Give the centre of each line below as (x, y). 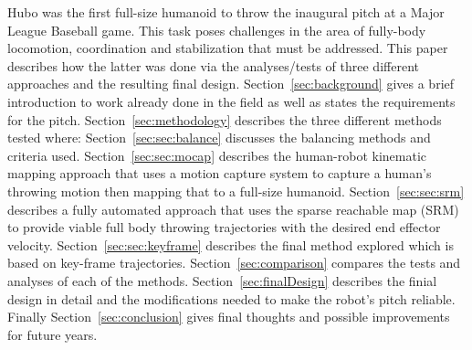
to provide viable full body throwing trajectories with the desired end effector (224, 227)
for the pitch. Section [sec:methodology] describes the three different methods (225, 119)
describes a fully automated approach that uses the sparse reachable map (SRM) (233, 209)
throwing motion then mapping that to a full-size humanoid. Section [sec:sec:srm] (236, 191)
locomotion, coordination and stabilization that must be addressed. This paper (228, 48)
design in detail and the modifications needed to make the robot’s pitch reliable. (231, 298)
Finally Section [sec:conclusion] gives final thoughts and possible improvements (229, 317)
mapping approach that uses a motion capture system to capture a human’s (220, 173)
